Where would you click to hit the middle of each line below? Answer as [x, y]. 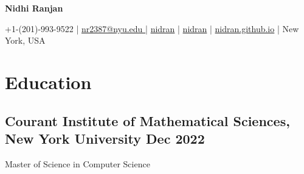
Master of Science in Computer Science [78, 163]
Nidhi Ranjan [34, 8]
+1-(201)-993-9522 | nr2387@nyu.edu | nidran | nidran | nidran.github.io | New [152, 28]
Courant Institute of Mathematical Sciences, [147, 120]
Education [48, 82]
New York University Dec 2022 [105, 138]
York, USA [25, 40]
